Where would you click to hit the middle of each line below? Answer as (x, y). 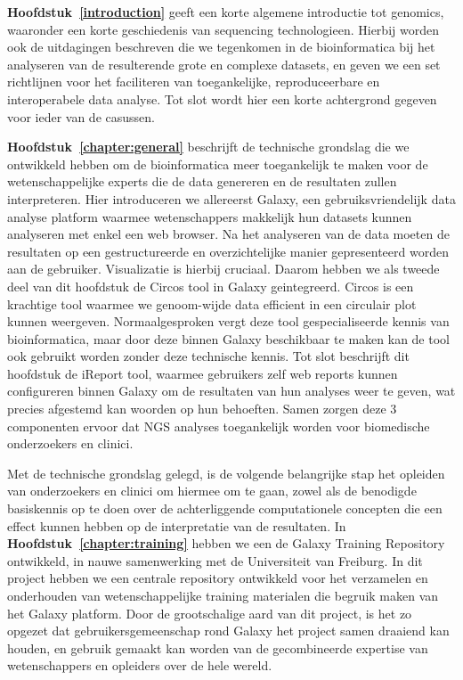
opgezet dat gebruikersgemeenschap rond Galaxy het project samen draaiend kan (228, 631)
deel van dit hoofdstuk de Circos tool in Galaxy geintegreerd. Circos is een (211, 286)
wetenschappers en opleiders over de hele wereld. (140, 665)
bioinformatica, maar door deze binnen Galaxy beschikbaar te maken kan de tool (228, 338)
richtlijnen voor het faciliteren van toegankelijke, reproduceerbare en (194, 82)
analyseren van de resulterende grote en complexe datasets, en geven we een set (224, 64)
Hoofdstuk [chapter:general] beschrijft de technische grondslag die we (208, 147)
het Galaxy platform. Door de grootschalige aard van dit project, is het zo (210, 613)
